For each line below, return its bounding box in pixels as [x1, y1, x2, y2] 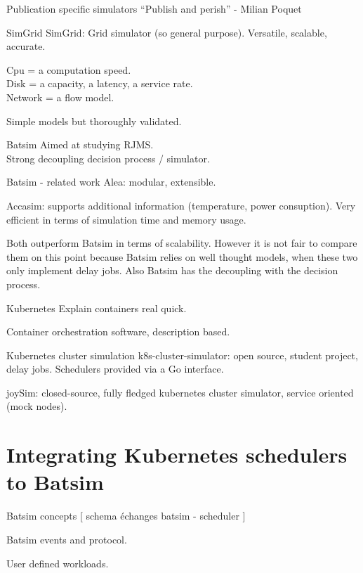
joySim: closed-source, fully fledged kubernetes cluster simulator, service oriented [6, 385, 354, 399]
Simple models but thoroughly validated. [6, 113, 182, 128]
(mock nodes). [6, 399, 67, 413]
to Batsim [6, 468, 104, 496]
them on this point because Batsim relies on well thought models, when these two [6, 249, 358, 264]
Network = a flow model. [6, 89, 114, 104]
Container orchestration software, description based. [6, 324, 230, 339]
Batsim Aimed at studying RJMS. [6, 137, 154, 152]
